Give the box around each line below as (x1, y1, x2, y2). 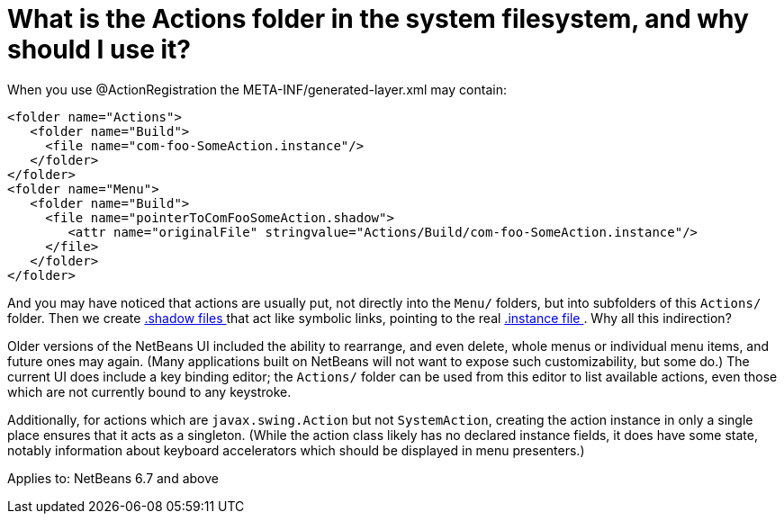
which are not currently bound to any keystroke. (7, 383, 292, 400)
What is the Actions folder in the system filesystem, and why (7, 4, 749, 34)
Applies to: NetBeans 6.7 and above (7, 470, 219, 486)
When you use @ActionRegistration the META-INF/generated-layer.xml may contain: (7, 81, 507, 97)
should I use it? (7, 34, 192, 65)
